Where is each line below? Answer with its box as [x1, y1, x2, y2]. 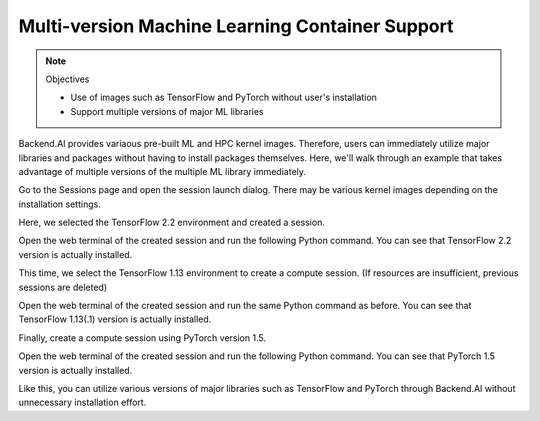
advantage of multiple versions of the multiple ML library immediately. [18, 165, 307, 177]
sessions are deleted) [18, 281, 108, 293]
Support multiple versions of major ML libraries [70, 105, 264, 117]
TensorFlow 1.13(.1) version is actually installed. [18, 313, 212, 325]
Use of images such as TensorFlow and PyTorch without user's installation [70, 91, 377, 104]
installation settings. [18, 198, 102, 210]
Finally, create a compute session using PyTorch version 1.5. [18, 331, 267, 344]
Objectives [45, 73, 90, 85]
